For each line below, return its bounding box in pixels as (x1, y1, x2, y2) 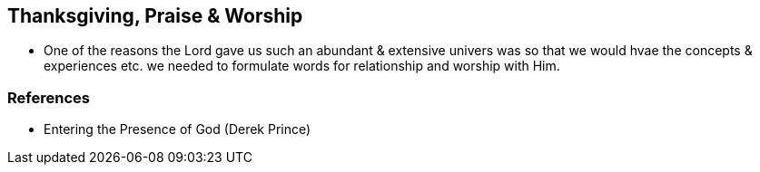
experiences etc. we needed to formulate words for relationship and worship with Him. (44, 58, 560, 74)
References (7, 88, 90, 107)
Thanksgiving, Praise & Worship (7, 5, 303, 27)
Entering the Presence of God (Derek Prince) (44, 121, 311, 138)
